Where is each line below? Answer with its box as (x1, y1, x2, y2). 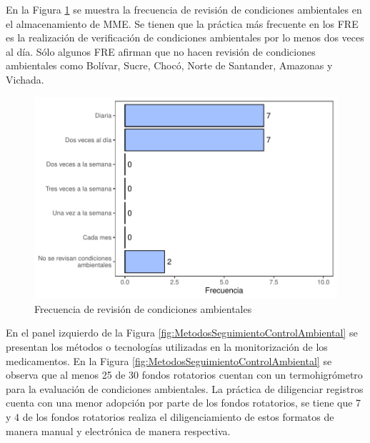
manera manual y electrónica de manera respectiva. (6, 423, 231, 438)
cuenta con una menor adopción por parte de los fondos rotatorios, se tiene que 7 (6, 395, 361, 410)
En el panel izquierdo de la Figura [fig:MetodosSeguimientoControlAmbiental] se (6, 325, 358, 340)
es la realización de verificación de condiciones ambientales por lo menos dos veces (6, 30, 364, 45)
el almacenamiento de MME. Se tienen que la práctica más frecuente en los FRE (6, 16, 359, 31)
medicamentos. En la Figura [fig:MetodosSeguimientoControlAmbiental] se (6, 353, 332, 368)
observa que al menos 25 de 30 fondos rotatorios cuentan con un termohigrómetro (6, 367, 363, 382)
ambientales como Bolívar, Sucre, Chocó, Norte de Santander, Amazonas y (6, 58, 333, 73)
